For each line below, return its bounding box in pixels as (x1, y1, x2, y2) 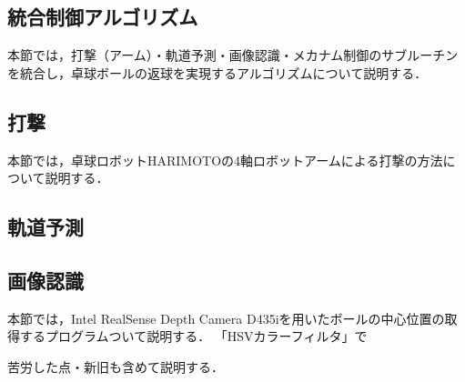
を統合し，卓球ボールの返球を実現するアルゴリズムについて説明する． (7, 63, 428, 82)
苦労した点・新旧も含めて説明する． (7, 357, 224, 376)
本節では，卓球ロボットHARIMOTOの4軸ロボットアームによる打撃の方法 (7, 150, 443, 169)
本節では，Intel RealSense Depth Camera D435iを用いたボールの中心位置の (7, 308, 445, 327)
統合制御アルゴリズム (7, 3, 198, 31)
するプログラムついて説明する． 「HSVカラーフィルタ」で (19, 327, 368, 346)
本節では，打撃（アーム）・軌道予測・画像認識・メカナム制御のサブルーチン (7, 45, 459, 65)
